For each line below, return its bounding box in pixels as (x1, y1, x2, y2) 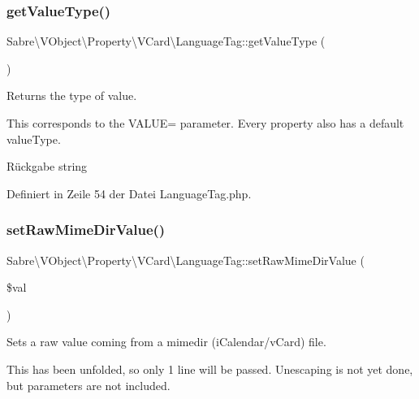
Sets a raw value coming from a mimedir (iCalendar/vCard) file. (6, 333, 326, 350)
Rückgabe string (6, 158, 88, 175)
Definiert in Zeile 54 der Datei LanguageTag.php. (6, 184, 252, 202)
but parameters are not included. (6, 376, 171, 393)
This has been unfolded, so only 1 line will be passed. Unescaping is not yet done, (6, 360, 413, 377)
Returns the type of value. (6, 87, 137, 104)
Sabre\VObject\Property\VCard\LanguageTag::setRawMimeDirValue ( (6, 251, 365, 268)
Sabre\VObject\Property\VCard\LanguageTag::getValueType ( (6, 33, 326, 50)
